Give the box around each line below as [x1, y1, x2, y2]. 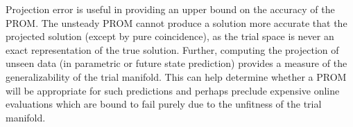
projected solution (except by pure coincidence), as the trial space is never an [6, 29, 334, 43]
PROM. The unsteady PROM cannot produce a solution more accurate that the [6, 15, 347, 30]
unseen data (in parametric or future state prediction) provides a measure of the [6, 56, 347, 70]
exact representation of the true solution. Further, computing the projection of [6, 42, 339, 57]
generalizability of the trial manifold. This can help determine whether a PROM [6, 69, 347, 84]
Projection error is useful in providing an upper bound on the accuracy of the [6, 2, 335, 16]
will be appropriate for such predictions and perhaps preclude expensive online [6, 83, 340, 97]
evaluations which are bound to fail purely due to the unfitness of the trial [6, 97, 322, 111]
